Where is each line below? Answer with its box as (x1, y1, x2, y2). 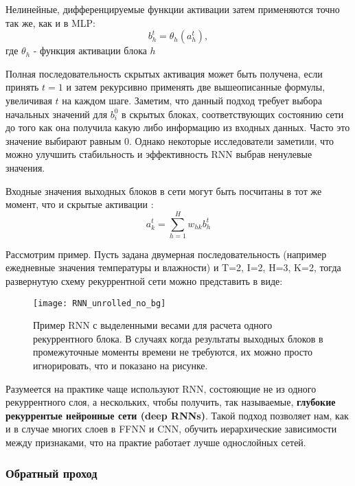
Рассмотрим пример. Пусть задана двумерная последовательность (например (5, 246, 327, 261)
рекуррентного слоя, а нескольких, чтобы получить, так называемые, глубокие (5, 395, 336, 409)
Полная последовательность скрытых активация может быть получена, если (5, 66, 323, 80)
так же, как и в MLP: (5, 15, 95, 30)
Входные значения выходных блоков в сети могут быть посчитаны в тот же (5, 183, 322, 198)
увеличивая (5, 93, 52, 107)
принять (5, 80, 39, 94)
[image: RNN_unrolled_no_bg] (33, 298, 166, 308)
